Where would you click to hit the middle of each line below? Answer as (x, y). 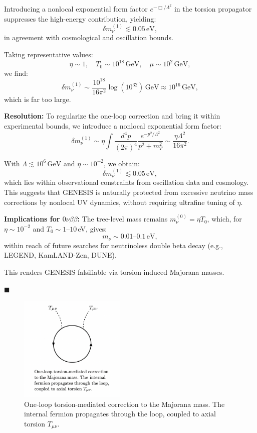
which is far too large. (38, 99)
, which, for (224, 219)
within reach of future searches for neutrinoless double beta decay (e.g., (113, 245)
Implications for (32, 219)
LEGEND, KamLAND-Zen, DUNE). (60, 255)
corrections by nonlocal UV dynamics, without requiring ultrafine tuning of (119, 202)
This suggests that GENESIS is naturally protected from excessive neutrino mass (129, 192)
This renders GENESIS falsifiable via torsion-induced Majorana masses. (114, 272)
